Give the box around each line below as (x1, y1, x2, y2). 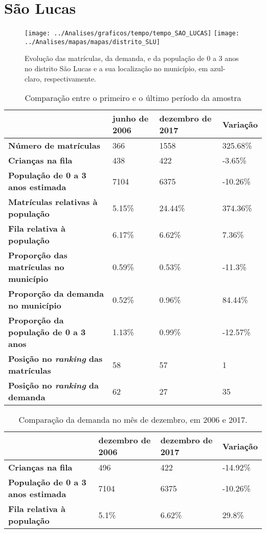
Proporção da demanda (8, 288, 104, 300)
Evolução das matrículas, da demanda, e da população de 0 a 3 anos (25, 53, 239, 64)
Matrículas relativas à (8, 196, 98, 208)
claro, (25, 73, 42, 84)
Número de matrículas (8, 139, 100, 152)
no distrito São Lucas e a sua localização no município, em (25, 63, 208, 74)
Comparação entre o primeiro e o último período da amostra (25, 92, 241, 104)
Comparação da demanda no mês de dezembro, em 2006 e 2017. (18, 414, 248, 426)
